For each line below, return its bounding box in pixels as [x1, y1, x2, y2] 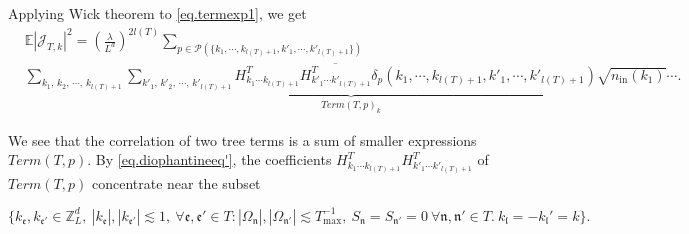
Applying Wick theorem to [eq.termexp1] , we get [8, 3, 307, 23]
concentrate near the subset [91, 172, 261, 193]
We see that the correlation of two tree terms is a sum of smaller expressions [8, 129, 477, 150]
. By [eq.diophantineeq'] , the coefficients [87, 149, 332, 170]
